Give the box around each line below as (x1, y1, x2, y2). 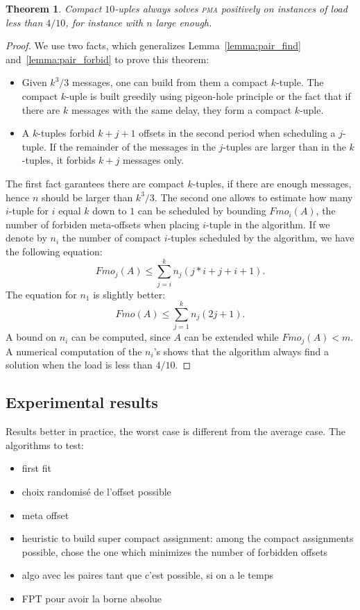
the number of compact (62, 230, 162, 245)
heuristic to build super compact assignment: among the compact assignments (22, 531, 354, 545)
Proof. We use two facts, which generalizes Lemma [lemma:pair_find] (6, 38, 301, 53)
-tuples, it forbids (22, 153, 96, 167)
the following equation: (6, 244, 103, 258)
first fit (22, 461, 51, 475)
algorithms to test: (6, 437, 84, 452)
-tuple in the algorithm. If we (205, 217, 330, 231)
